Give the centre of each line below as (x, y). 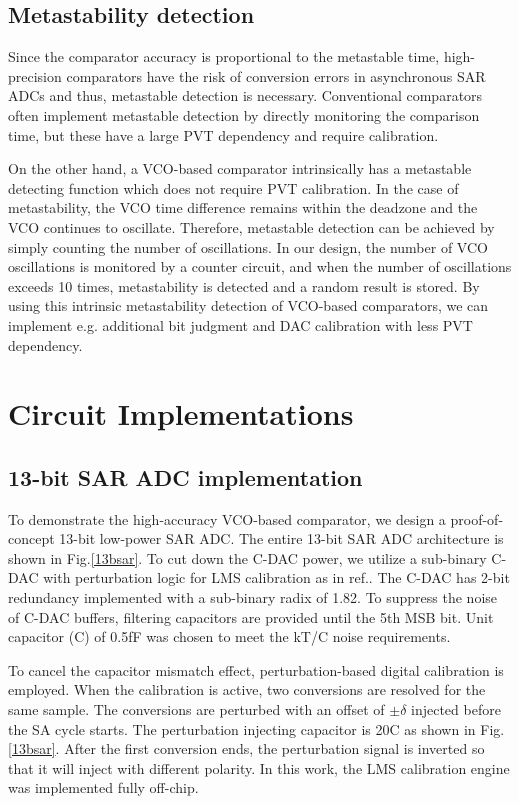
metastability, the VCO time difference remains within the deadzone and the (243, 207)
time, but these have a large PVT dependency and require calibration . (223, 134)
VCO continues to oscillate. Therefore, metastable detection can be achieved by (251, 226)
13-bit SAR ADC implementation (185, 476)
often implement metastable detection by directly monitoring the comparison (244, 114)
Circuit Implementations (181, 413)
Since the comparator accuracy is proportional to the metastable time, (224, 56)
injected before (456, 709)
